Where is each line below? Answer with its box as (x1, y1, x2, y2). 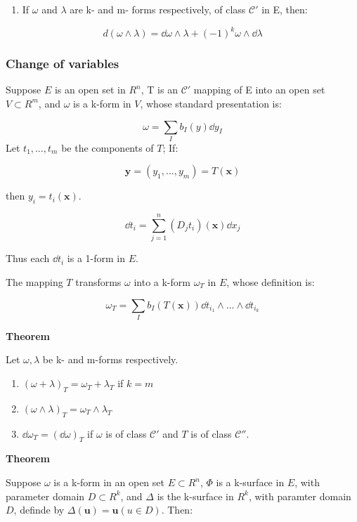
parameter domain (6, 488, 85, 503)
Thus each (6, 251, 50, 266)
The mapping (6, 274, 63, 289)
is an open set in (54, 82, 126, 97)
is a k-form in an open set (53, 475, 164, 490)
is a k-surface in (216, 475, 285, 490)
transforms (75, 274, 122, 289)
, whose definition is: (226, 274, 315, 289)
